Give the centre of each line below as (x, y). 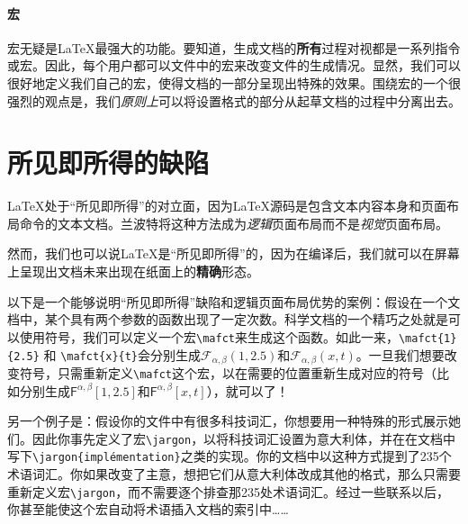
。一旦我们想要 (400, 354)
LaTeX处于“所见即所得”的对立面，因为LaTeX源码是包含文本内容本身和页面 (227, 206)
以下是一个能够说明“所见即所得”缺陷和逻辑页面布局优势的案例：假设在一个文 (234, 301)
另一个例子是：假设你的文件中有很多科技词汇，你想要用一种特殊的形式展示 (228, 421)
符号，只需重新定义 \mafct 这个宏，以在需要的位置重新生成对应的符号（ (228, 372)
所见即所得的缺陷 (108, 163)
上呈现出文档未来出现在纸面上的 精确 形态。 (133, 271)
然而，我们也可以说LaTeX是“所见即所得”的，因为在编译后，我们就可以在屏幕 (234, 253)
